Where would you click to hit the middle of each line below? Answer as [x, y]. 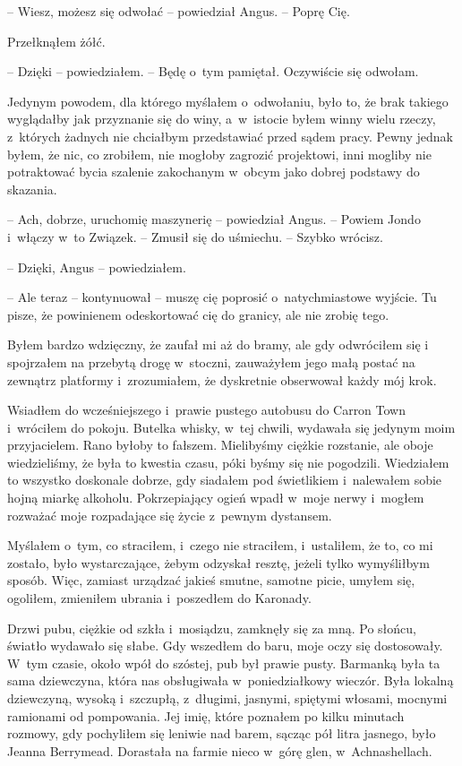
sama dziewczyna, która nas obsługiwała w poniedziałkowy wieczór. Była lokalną [231, 680]
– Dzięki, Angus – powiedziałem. [97, 267]
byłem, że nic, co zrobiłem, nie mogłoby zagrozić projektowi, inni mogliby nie [219, 154]
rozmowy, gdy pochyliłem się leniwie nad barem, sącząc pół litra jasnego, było [222, 733]
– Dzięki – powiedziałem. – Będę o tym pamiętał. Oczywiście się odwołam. [213, 71]
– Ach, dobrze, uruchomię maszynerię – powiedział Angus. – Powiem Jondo [214, 219]
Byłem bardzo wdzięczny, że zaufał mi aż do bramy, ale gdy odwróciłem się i [218, 344]
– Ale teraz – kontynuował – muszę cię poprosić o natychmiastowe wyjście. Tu [222, 297]
